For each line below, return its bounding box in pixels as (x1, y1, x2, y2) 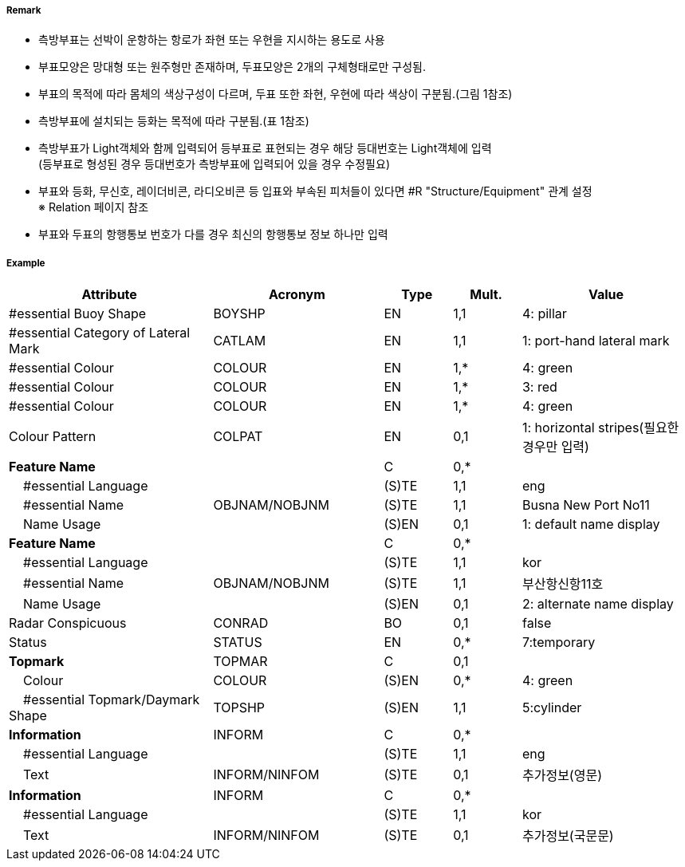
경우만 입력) (522, 439, 589, 455)
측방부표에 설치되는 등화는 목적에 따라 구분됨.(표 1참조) (38, 114, 309, 128)
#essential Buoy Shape (9, 305, 147, 322)
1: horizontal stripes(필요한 (522, 420, 679, 436)
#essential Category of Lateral (9, 325, 191, 341)
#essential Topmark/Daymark (23, 692, 200, 708)
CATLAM (213, 333, 266, 349)
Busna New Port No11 (522, 497, 650, 514)
